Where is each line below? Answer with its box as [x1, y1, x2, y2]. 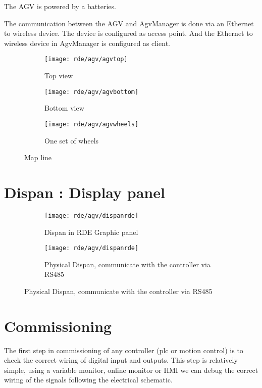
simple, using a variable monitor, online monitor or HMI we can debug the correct [4, 364, 258, 375]
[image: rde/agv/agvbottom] [44, 88, 139, 95]
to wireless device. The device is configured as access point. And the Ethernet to [4, 28, 253, 38]
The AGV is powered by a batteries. [4, 1, 116, 11]
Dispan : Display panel [4, 181, 165, 202]
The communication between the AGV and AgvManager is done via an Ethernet [4, 18, 254, 28]
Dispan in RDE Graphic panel [44, 226, 138, 237]
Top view [44, 70, 73, 81]
